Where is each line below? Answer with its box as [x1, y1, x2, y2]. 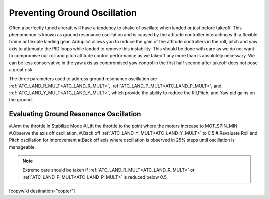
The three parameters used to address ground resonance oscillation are [9, 76, 157, 82]
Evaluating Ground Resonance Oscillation [9, 110, 141, 118]
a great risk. [9, 66, 34, 72]
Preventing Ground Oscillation [9, 7, 137, 18]
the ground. [9, 97, 33, 103]
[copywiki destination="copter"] [9, 188, 75, 194]
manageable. [9, 144, 36, 150]
